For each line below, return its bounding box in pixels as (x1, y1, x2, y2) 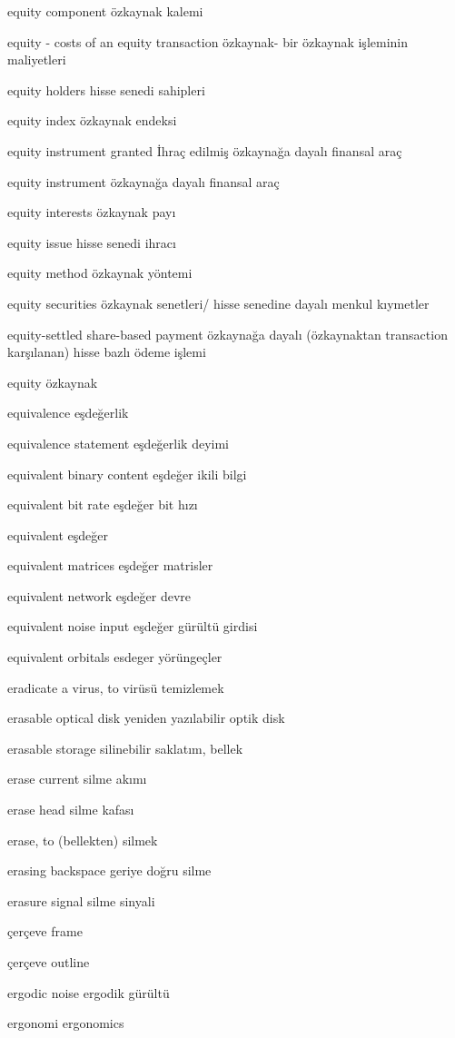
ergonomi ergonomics (7, 1013, 124, 1033)
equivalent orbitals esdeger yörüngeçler (7, 648, 223, 667)
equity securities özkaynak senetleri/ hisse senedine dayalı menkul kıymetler (7, 293, 430, 312)
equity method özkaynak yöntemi (7, 263, 193, 282)
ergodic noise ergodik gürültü (7, 983, 170, 1002)
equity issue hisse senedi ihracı (7, 232, 176, 252)
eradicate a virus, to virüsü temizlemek (7, 677, 224, 697)
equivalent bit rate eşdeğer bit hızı (7, 495, 198, 514)
